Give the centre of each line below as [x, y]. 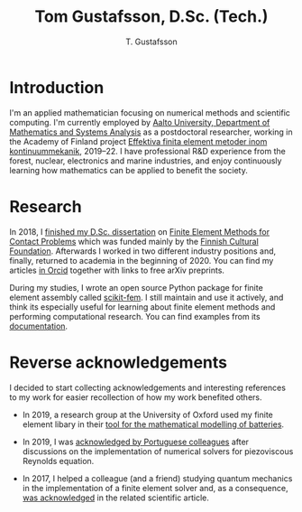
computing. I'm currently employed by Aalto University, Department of [140, 122]
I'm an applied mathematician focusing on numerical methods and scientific [150, 112]
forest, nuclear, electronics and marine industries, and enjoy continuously [146, 161]
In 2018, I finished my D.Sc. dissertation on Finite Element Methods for [140, 231]
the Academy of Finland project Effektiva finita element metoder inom [138, 141]
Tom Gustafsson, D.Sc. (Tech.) [151, 17]
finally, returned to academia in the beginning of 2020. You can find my [142, 260]
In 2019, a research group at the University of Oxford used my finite [147, 414]
